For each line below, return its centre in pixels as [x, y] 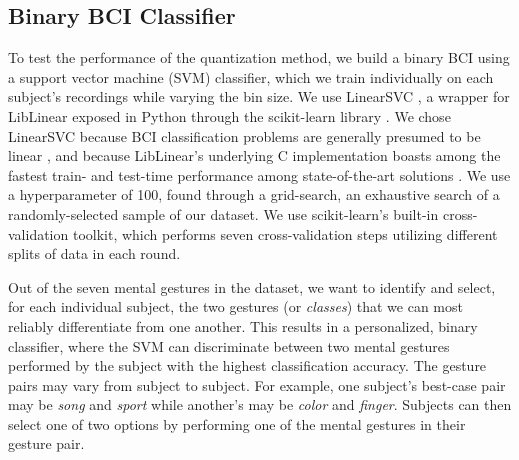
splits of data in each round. [94, 253]
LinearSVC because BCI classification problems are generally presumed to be [244, 135]
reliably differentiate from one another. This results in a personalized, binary [243, 325]
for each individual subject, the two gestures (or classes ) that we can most [235, 306]
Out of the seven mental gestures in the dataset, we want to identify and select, [252, 286]
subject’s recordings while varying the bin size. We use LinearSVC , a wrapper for [259, 96]
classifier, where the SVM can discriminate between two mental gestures [229, 345]
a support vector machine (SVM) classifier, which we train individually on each [251, 76]
